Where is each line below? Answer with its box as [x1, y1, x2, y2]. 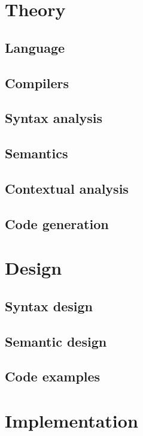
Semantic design [5, 332, 107, 350]
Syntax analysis [5, 109, 102, 127]
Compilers [5, 73, 69, 92]
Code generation [5, 214, 109, 233]
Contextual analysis [5, 179, 129, 197]
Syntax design [5, 296, 93, 315]
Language [5, 38, 65, 56]
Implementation [5, 408, 138, 432]
